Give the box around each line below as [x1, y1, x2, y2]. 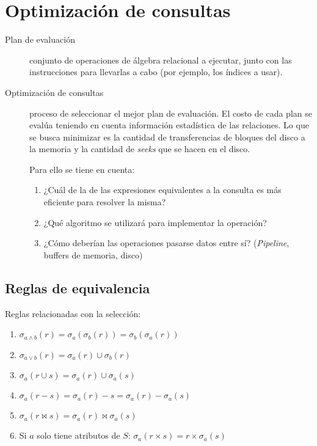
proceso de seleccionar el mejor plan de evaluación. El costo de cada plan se [29, 106, 312, 119]
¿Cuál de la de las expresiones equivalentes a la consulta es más [43, 183, 282, 196]
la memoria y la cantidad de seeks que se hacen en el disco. [29, 142, 250, 155]
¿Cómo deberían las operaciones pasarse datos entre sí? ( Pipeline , [43, 236, 290, 249]
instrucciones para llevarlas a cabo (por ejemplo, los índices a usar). [29, 65, 283, 78]
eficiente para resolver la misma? [43, 196, 166, 208]
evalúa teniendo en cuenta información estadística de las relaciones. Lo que [29, 119, 309, 131]
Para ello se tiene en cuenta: [29, 163, 135, 175]
